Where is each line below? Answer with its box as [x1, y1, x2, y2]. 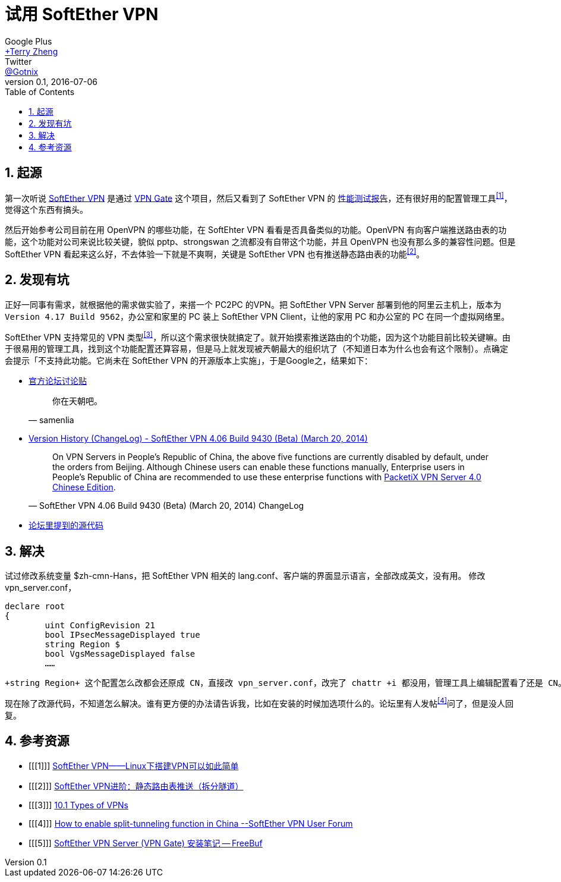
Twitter [5, 56, 32, 67]
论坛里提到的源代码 [29, 520, 103, 531]
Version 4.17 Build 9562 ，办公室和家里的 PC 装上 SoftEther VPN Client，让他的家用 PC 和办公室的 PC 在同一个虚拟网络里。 [5, 311, 510, 322]
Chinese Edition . [52, 482, 116, 493]
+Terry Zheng [5, 46, 58, 56]
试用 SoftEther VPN [5, 4, 159, 24]
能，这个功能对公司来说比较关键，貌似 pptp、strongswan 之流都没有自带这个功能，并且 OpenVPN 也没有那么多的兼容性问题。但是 [5, 237, 516, 247]
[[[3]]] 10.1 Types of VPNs [29, 799, 129, 810]
